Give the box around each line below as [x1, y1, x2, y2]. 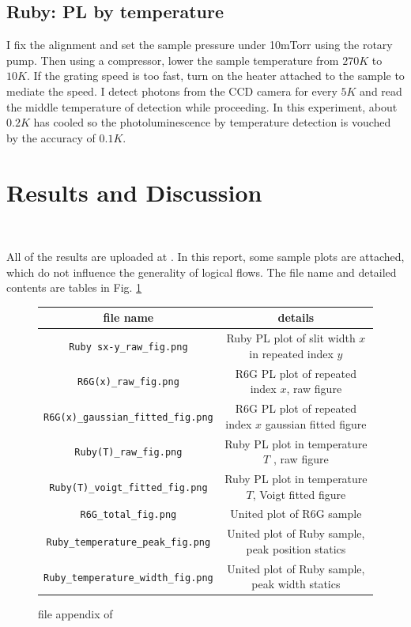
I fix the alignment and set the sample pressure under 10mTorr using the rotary [6, 36, 393, 53]
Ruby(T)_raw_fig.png [74, 447, 183, 459]
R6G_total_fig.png [80, 509, 177, 521]
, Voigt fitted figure [252, 485, 346, 502]
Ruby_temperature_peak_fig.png [46, 537, 211, 549]
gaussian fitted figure [265, 415, 367, 432]
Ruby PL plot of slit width [226, 330, 356, 346]
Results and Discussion [6, 176, 262, 208]
